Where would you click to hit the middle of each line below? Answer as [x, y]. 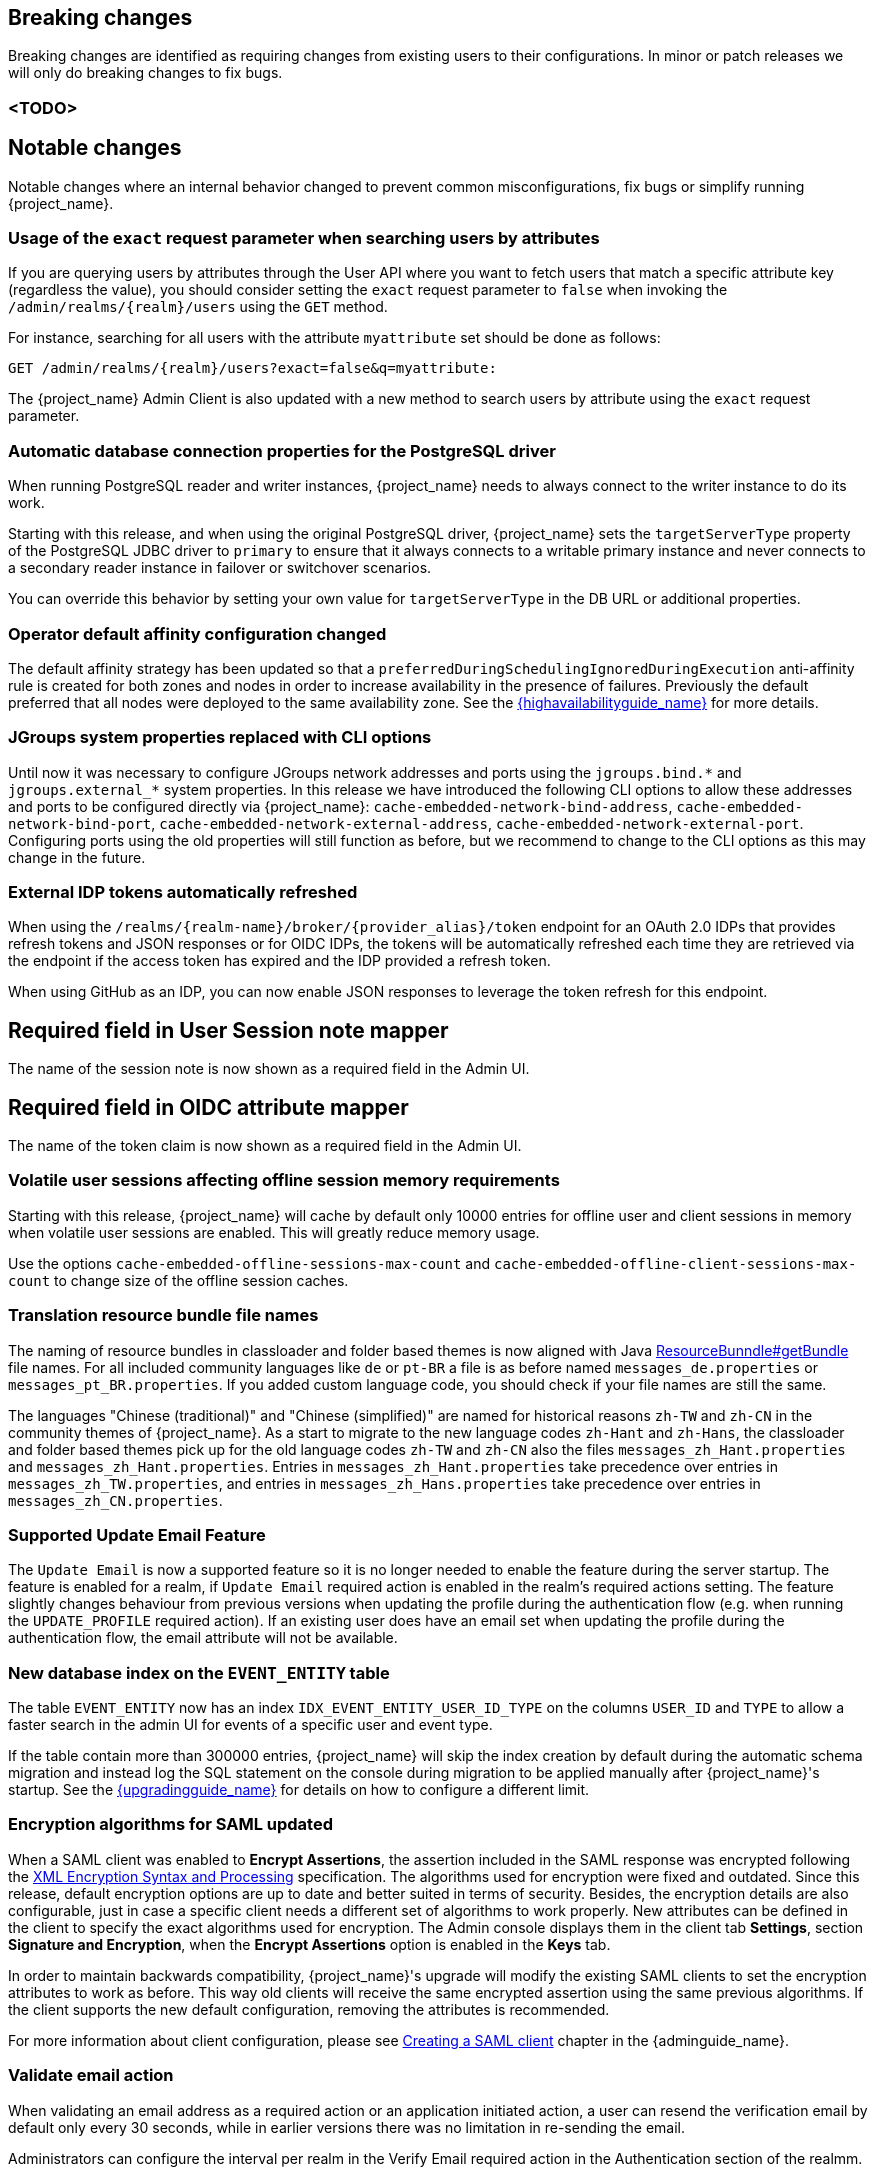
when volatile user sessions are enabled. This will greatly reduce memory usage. [274, 1232]
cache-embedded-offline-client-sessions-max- [675, 1263]
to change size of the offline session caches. [201, 1280]
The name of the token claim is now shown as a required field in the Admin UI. [265, 1146]
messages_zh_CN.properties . [115, 1500]
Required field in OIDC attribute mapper [208, 1107]
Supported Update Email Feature [137, 1534]
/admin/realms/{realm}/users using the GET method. [198, 307]
